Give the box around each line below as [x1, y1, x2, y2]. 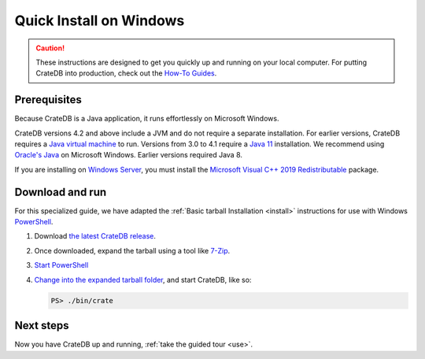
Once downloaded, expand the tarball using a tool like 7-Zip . [34, 246, 231, 255]
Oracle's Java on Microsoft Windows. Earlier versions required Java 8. [14, 150, 243, 160]
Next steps [14, 319, 69, 332]
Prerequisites [14, 93, 82, 106]
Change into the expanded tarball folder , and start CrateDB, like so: [34, 275, 252, 284]
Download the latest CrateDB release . [34, 231, 157, 241]
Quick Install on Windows [14, 12, 185, 29]
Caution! [35, 43, 65, 53]
